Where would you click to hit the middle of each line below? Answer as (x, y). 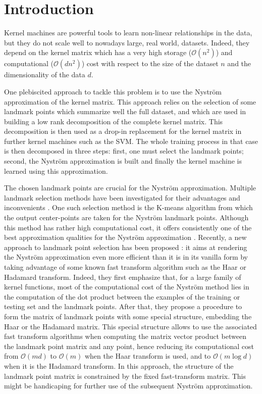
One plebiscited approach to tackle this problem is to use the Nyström (113, 91)
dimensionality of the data (45, 75)
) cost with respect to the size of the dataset (150, 63)
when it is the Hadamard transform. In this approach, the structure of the (119, 365)
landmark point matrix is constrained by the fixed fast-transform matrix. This (125, 376)
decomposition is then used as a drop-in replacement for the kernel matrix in (123, 131)
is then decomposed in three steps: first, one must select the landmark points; (124, 151)
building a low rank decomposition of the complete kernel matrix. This (114, 121)
